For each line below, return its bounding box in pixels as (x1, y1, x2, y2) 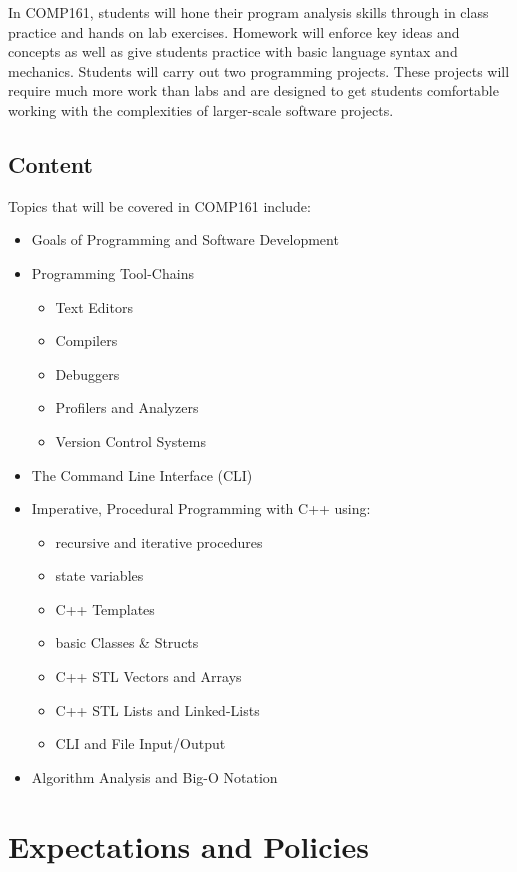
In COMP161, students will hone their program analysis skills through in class (8, 2, 489, 22)
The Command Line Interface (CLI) (31, 464, 253, 485)
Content (8, 148, 93, 179)
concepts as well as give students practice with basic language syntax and (8, 41, 458, 62)
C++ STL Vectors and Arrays (55, 666, 242, 687)
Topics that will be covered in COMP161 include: (8, 195, 311, 216)
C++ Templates (55, 598, 155, 619)
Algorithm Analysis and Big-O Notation (31, 766, 278, 787)
